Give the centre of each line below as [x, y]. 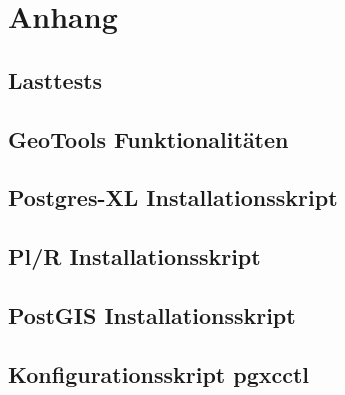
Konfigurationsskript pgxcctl [159, 373]
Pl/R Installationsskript [134, 256]
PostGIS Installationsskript [152, 314]
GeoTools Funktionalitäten [148, 138]
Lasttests [55, 79]
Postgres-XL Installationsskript [173, 197]
